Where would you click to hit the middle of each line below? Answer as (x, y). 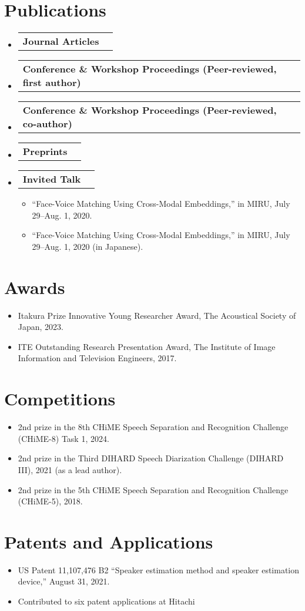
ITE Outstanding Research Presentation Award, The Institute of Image (147, 346)
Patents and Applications (109, 541)
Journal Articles (61, 41)
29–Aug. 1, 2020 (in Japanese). (88, 246)
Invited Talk (52, 179)
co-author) (47, 124)
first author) (52, 82)
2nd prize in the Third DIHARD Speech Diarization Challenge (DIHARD (151, 458)
